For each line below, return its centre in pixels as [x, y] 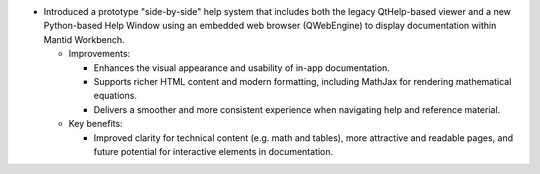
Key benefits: [96, 124]
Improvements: [99, 54]
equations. [115, 96]
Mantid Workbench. [84, 39]
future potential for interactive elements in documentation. [213, 151]
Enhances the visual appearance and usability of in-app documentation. [241, 67]
